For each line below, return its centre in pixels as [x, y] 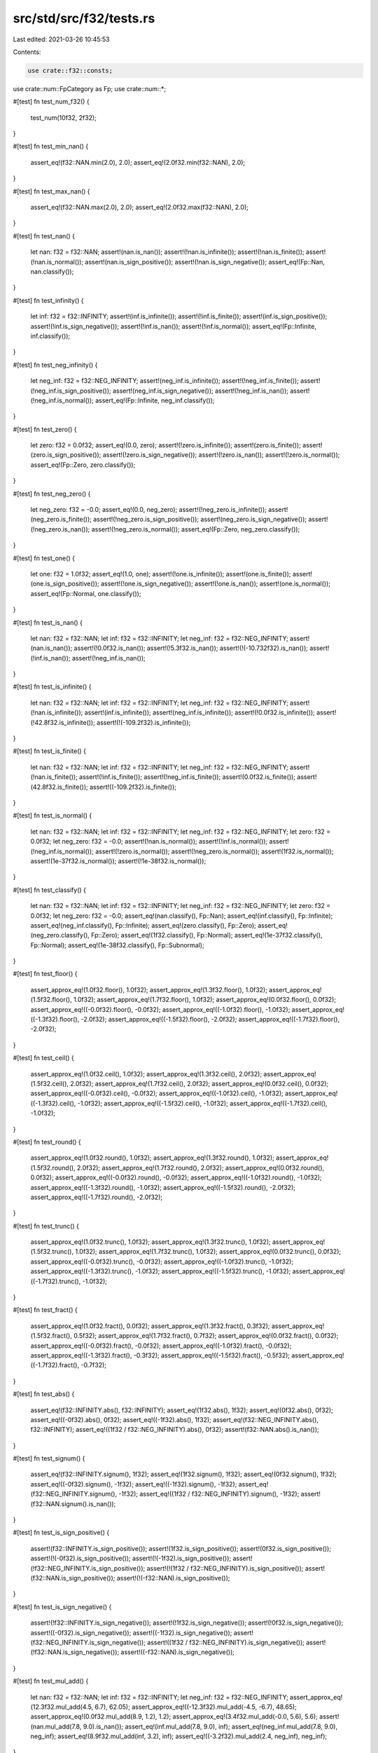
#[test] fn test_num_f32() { [51, 102]
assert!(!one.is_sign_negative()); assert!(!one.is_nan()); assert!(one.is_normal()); [216, 584]
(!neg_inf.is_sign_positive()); [71, 391]
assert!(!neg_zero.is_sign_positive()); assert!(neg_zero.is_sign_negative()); [200, 520]
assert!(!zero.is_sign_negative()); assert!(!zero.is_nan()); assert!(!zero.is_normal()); [221, 455]
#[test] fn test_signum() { [49, 1458]
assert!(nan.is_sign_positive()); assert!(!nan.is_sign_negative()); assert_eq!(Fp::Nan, [205, 262]
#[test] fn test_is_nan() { [48, 622]
